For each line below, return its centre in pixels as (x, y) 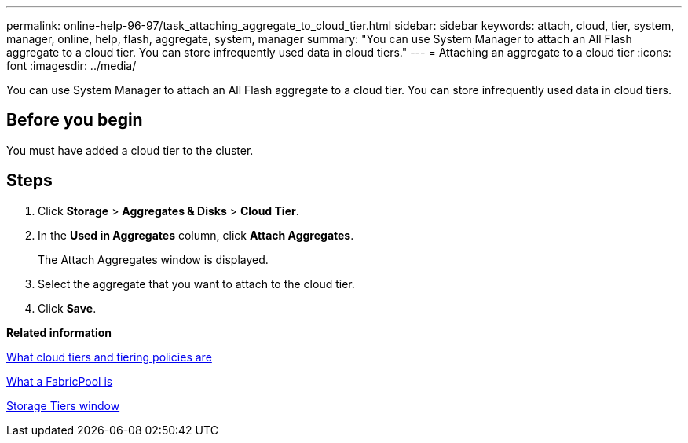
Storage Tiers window (63, 405)
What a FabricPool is (60, 381)
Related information (59, 332)
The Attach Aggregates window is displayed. (153, 259)
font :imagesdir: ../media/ (71, 66)
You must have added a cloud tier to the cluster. (130, 150)
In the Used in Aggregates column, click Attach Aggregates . (196, 235)
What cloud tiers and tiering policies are (109, 357)
